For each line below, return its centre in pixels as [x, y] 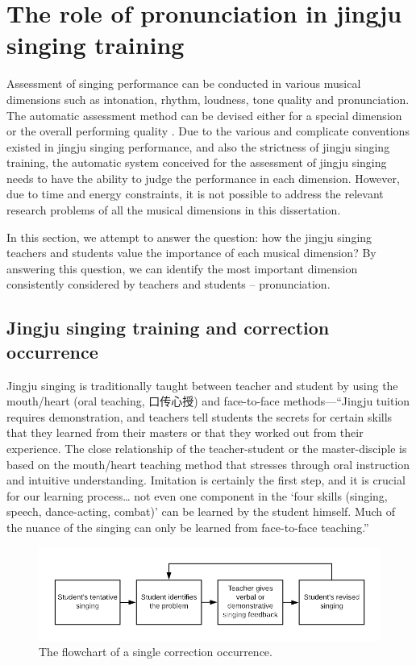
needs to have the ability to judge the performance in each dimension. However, [203, 178]
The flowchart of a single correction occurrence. [156, 652]
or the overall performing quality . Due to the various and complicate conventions [208, 131]
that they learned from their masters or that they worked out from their [185, 432]
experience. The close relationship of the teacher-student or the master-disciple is [207, 448]
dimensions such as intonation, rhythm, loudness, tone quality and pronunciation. [208, 99]
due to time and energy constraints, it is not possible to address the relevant [195, 194]
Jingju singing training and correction [168, 328]
